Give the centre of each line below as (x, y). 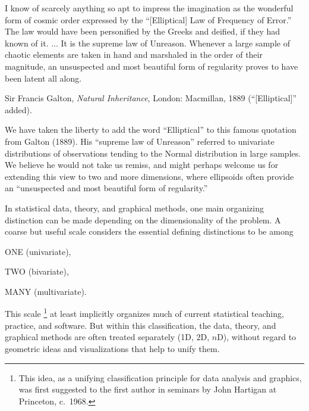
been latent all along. (43, 78)
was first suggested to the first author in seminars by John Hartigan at (148, 389)
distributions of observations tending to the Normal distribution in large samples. (153, 153)
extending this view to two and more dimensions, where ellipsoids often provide (149, 176)
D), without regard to (257, 337)
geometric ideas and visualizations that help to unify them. (112, 348)
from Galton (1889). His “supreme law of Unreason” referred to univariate (140, 141)
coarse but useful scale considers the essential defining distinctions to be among (149, 231)
